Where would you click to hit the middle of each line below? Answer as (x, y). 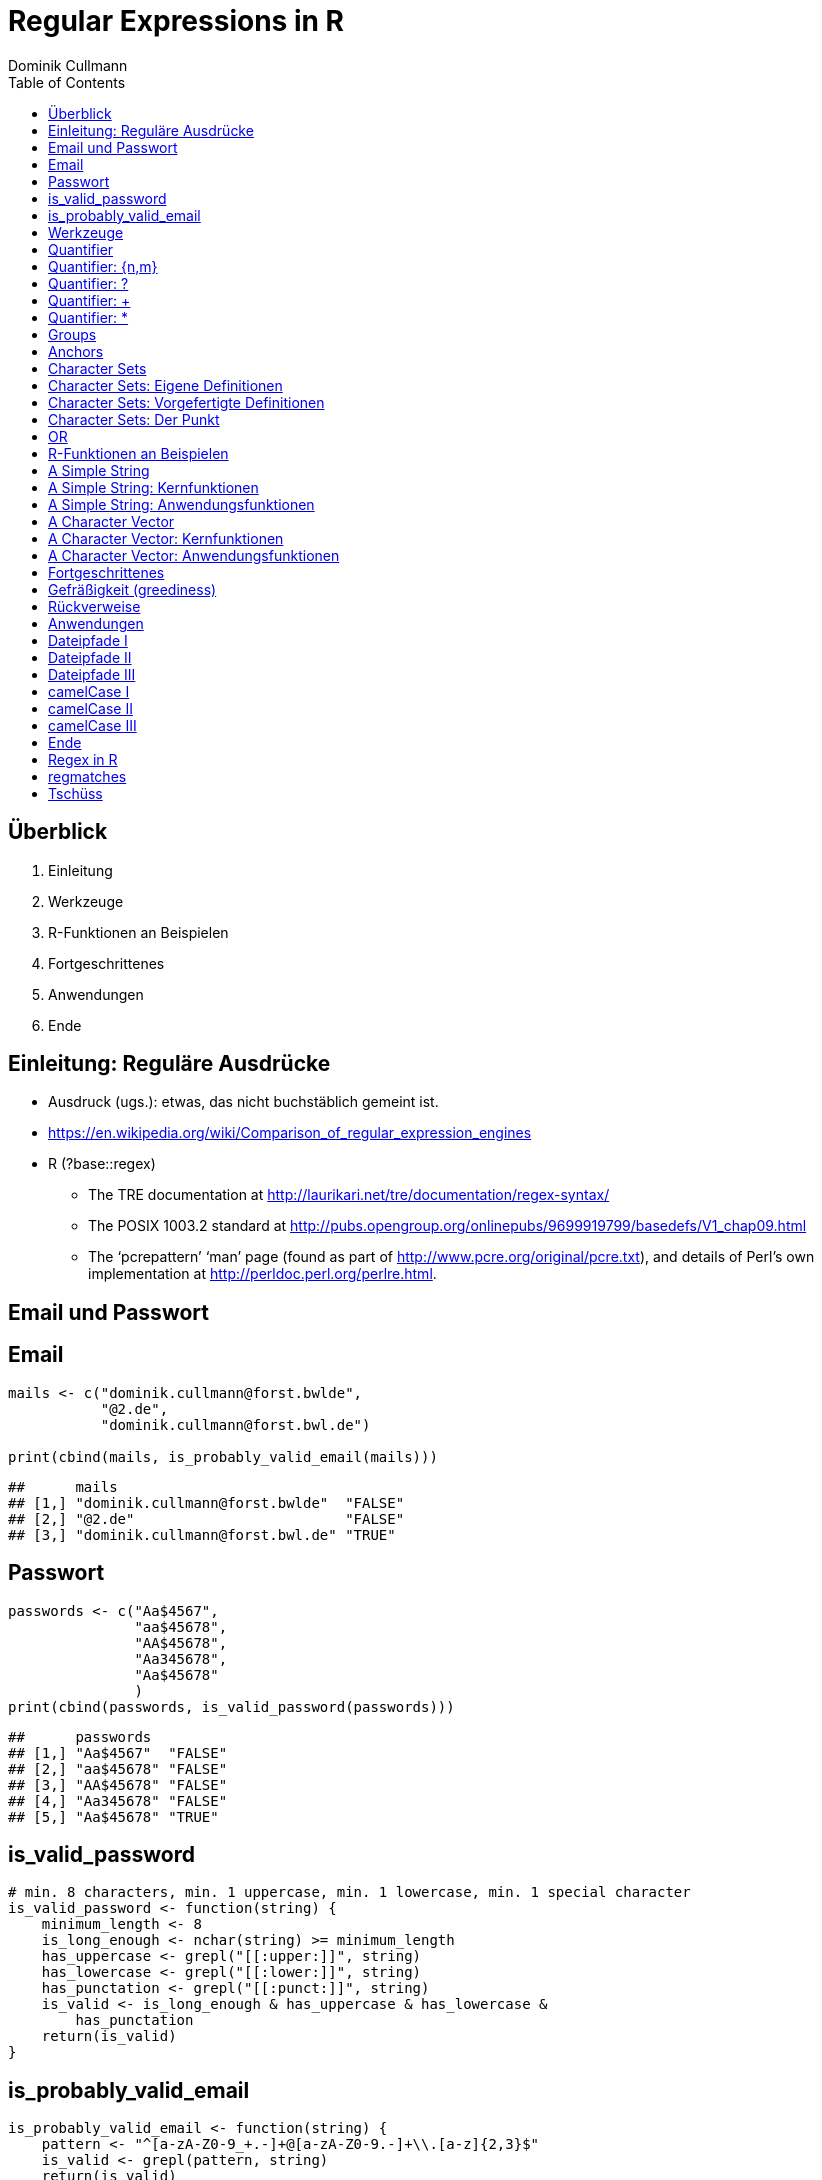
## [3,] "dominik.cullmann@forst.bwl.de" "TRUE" (202, 1534)
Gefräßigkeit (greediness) (132, 589)
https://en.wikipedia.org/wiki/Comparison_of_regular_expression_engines (290, 1133)
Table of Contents (67, 82)
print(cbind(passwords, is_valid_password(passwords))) (231, 1706)
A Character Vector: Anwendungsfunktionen (194, 555)
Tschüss (75, 793)
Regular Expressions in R (176, 21)
